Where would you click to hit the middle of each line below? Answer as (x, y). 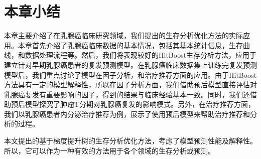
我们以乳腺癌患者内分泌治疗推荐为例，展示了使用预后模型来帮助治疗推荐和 (127, 114)
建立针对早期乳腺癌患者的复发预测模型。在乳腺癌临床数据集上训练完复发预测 (130, 64)
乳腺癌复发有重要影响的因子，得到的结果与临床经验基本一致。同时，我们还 (127, 94)
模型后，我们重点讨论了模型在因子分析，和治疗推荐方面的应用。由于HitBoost (130, 74)
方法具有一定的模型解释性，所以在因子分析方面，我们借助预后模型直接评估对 (130, 85)
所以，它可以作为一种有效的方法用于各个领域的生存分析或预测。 (109, 150)
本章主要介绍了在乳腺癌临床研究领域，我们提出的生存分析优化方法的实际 (123, 35)
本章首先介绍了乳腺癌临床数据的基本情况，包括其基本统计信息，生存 (130, 45)
